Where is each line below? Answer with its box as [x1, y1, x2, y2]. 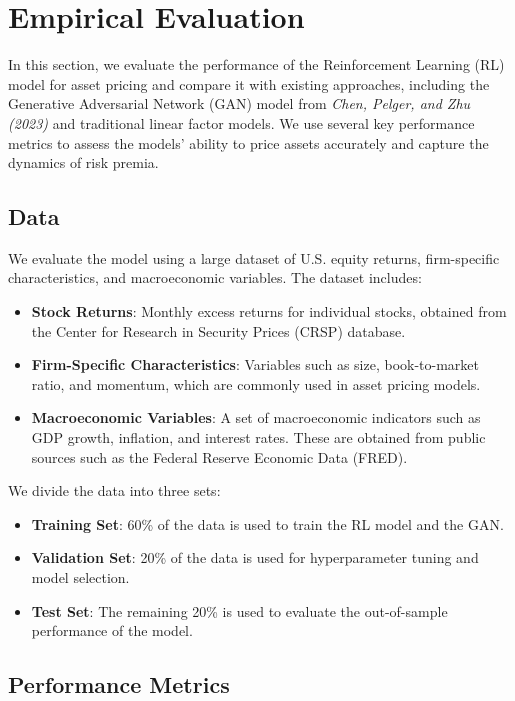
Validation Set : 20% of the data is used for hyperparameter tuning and [31, 547, 479, 568]
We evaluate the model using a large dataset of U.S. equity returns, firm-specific [8, 247, 500, 268]
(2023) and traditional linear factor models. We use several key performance [8, 112, 475, 133]
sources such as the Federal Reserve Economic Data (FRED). [31, 446, 408, 467]
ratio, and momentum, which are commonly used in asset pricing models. [31, 373, 481, 394]
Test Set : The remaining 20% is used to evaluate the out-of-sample [31, 600, 448, 621]
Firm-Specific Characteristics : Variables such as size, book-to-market [31, 354, 479, 375]
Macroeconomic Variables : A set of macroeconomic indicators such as [31, 407, 481, 428]
